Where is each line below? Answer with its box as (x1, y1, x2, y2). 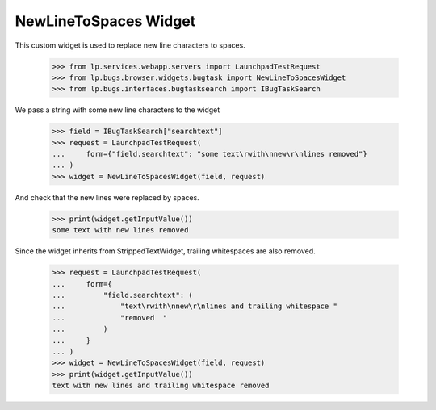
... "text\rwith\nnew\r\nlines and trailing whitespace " (52, 302, 338, 311)
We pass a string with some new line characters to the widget (15, 105, 220, 115)
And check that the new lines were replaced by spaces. (15, 192, 199, 202)
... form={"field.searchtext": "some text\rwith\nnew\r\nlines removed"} (52, 149, 367, 159)
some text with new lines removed (52, 226, 189, 235)
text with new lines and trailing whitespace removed (52, 381, 270, 391)
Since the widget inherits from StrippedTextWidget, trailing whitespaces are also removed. (15, 246, 317, 256)
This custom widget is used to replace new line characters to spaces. (15, 40, 245, 50)
